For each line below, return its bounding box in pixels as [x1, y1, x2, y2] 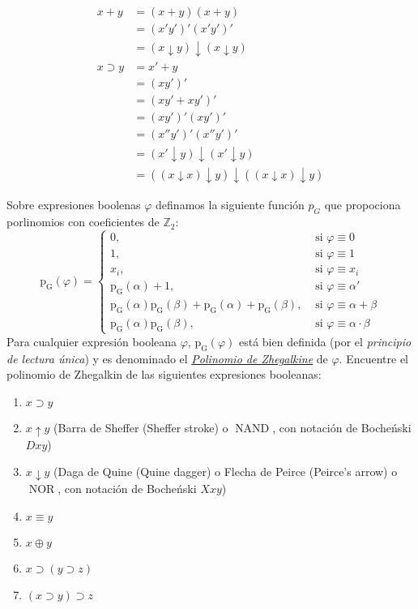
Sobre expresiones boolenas [6, 196, 141, 213]
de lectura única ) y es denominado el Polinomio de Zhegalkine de [6, 350, 328, 367]
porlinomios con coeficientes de [6, 213, 160, 230]
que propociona [324, 196, 401, 213]
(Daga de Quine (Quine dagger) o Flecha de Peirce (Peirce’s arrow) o [53, 463, 398, 480]
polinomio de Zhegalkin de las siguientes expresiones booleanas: [6, 366, 322, 383]
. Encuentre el [339, 350, 409, 367]
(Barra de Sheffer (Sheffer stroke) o [53, 418, 228, 435]
